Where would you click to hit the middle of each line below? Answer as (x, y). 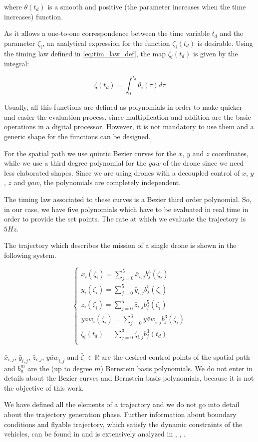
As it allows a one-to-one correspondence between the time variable (107, 33)
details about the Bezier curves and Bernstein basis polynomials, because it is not (129, 378)
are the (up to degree (60, 368)
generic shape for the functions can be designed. (77, 136)
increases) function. (34, 16)
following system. (30, 255)
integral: (17, 64)
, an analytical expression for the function (106, 43)
